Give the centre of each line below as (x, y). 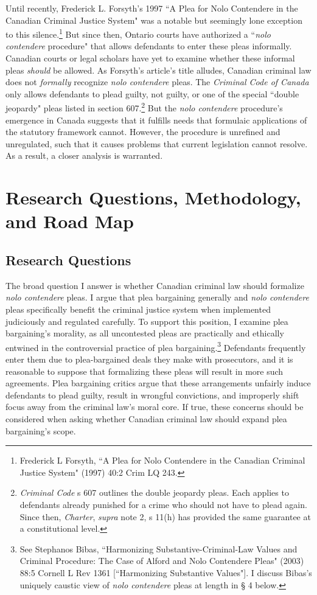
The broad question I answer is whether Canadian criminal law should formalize (155, 285)
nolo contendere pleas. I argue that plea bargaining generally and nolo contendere (157, 297)
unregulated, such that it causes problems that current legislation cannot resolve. (157, 143)
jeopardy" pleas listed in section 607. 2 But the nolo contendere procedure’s (144, 107)
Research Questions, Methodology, (153, 197)
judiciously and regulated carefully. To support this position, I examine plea (147, 321)
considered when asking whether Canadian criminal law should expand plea (146, 418)
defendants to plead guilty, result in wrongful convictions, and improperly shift (152, 395)
